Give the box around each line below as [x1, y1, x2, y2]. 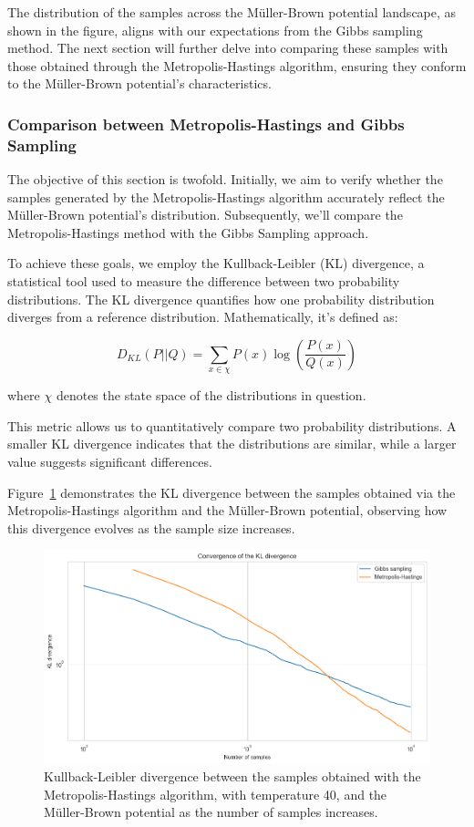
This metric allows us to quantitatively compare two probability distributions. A [7, 416, 457, 435]
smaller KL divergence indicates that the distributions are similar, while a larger [7, 434, 457, 453]
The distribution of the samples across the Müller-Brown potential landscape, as [7, 3, 457, 21]
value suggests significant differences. [7, 452, 212, 471]
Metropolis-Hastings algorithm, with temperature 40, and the [44, 784, 387, 803]
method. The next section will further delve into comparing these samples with [7, 38, 448, 57]
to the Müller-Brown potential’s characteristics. [7, 74, 272, 93]
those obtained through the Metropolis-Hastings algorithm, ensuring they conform [7, 56, 467, 75]
